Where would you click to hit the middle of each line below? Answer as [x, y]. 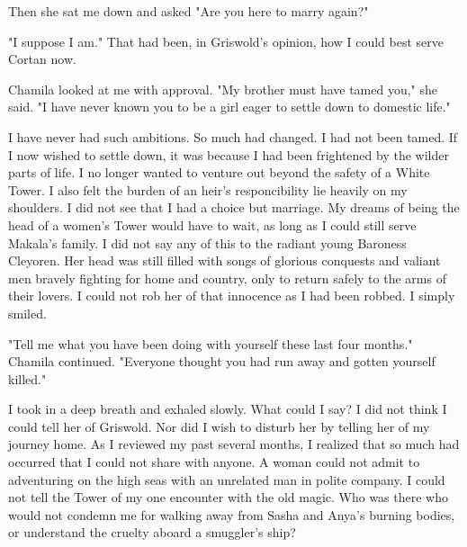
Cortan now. [42, 59]
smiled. [27, 313]
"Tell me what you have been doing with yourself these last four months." [211, 343]
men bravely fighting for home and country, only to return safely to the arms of [227, 278]
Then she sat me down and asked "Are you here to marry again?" [189, 11]
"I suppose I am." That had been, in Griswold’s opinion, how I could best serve [226, 41]
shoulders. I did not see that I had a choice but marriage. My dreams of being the [234, 207]
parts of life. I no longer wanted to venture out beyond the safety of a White [219, 172]
